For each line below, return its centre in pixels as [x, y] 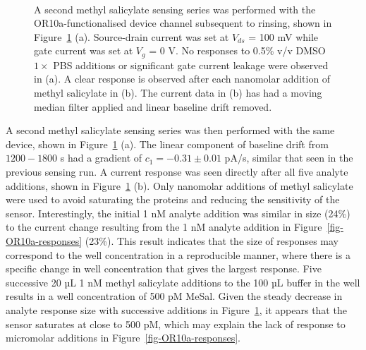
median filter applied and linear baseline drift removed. [153, 106]
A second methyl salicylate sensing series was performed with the [175, 9]
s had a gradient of [101, 158]
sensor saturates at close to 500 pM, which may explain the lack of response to [176, 324]
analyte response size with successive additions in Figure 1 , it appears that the [176, 309]
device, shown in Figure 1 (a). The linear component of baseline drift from [167, 144]
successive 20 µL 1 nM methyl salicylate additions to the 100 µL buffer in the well [183, 282]
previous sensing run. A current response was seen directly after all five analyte [177, 171]
